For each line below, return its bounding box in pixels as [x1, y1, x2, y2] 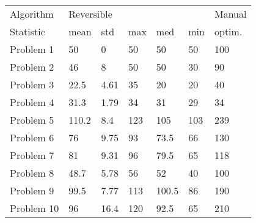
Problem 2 [10, 60, 54, 74]
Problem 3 [10, 77, 54, 91]
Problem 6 [10, 130, 54, 144]
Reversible [68, 7, 112, 21]
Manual [214, 7, 247, 21]
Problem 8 [10, 166, 54, 180]
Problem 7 [10, 148, 54, 162]
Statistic [10, 24, 45, 38]
